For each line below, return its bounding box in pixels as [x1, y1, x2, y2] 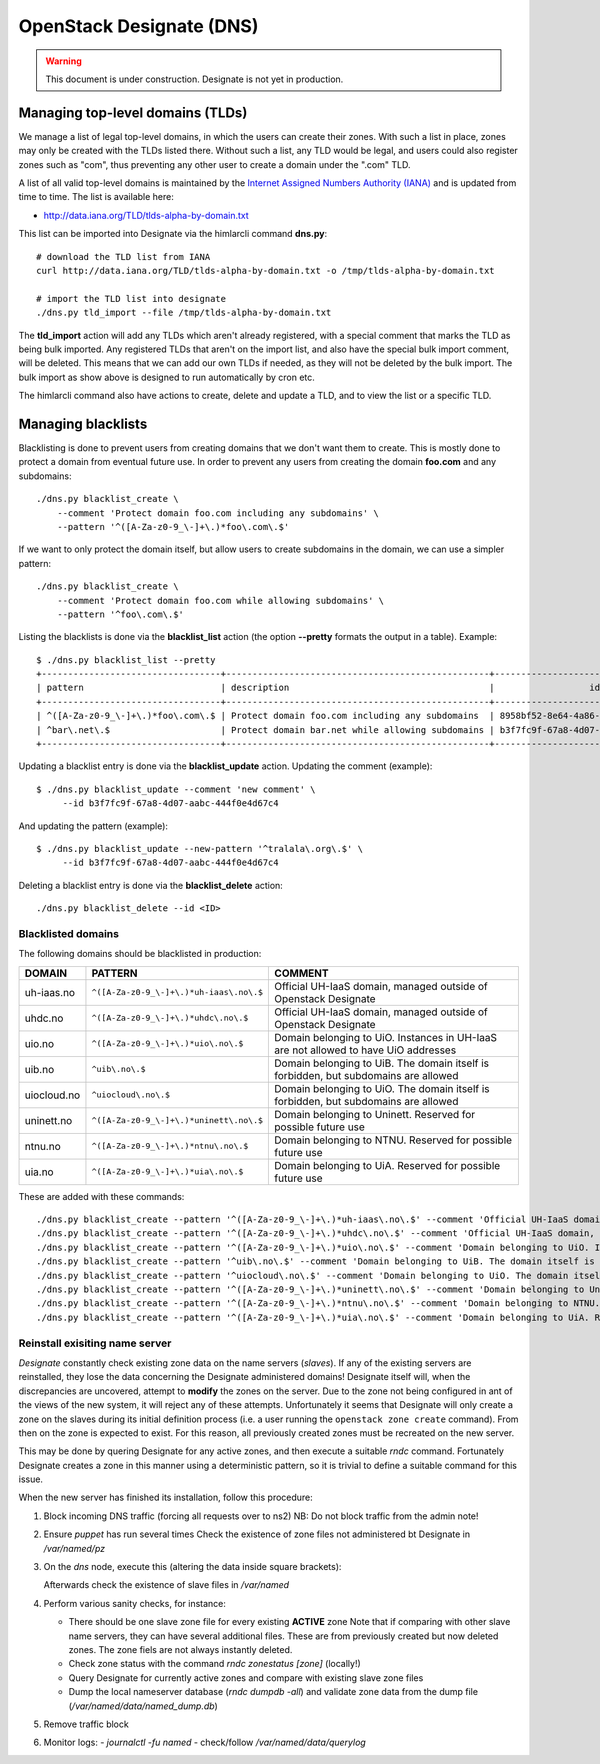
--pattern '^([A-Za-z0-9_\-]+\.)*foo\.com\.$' [56, 521, 290, 532]
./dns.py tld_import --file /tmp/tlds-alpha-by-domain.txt [36, 307, 332, 319]
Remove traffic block [43, 1718, 129, 1730]
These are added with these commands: [18, 1190, 185, 1202]
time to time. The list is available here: [18, 191, 174, 203]
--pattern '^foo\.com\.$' [56, 608, 185, 620]
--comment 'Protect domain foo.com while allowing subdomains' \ [56, 595, 385, 606]
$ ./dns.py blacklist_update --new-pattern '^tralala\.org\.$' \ [36, 843, 364, 854]
